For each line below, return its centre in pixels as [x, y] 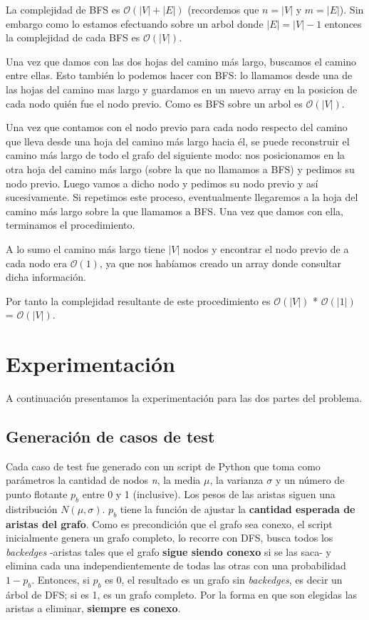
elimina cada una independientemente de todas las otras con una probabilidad [176, 565]
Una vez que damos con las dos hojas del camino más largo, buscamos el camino [181, 61]
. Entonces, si [61, 579]
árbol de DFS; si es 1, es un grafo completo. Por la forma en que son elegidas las [182, 594]
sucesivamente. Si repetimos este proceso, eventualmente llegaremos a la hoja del [182, 197]
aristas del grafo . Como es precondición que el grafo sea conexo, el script [169, 523]
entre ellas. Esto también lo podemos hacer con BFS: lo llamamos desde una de [179, 75]
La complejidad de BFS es [63, 9]
